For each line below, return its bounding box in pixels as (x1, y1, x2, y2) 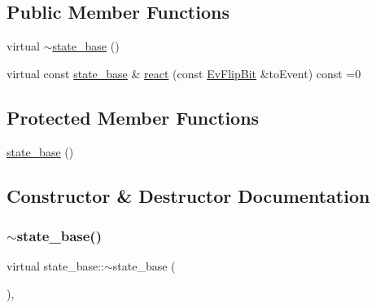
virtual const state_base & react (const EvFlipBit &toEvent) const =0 (7, 64, 361, 81)
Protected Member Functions (7, 104, 260, 130)
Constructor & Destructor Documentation (7, 183, 370, 208)
